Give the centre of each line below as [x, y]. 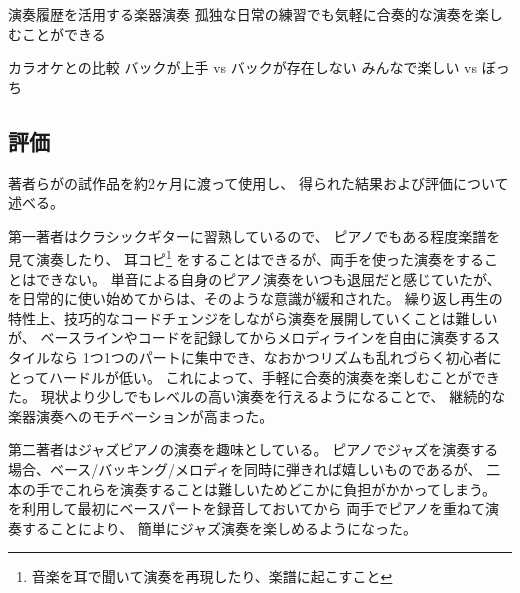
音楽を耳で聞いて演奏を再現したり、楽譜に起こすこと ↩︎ [212, 576]
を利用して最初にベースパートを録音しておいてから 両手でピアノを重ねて [247, 508]
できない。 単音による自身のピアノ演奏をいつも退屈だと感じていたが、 [268, 278]
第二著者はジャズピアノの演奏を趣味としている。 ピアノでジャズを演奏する [253, 449]
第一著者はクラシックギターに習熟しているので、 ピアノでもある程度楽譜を [254, 235]
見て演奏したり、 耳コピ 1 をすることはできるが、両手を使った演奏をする [246, 258]
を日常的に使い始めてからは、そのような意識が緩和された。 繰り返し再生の [255, 298]
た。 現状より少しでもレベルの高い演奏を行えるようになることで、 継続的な [257, 396]
